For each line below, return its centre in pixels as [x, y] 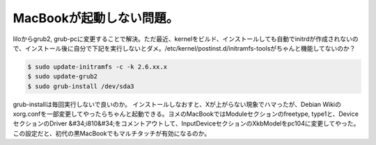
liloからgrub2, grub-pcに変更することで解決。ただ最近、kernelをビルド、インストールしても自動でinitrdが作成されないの [186, 39]
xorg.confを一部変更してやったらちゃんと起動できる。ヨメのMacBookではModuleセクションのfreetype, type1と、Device [186, 114]
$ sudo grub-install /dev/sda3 [81, 86]
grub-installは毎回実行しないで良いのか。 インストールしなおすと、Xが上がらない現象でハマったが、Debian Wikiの [177, 104]
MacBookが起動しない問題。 [96, 18]
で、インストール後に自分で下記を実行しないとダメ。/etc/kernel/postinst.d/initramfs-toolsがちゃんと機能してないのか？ [184, 48]
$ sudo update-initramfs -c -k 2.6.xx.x [97, 67]
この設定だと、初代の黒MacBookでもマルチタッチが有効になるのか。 [112, 133]
